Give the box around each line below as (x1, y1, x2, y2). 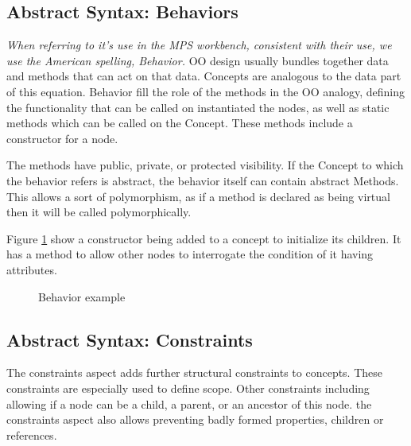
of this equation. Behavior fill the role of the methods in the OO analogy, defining (6, 83, 405, 99)
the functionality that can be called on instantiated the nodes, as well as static (6, 99, 390, 115)
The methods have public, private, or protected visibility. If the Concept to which (6, 157, 404, 173)
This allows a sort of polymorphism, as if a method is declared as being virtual (6, 188, 390, 204)
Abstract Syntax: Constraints (6, 327, 253, 351)
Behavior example (38, 288, 126, 304)
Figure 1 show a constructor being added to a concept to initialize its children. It (6, 230, 401, 246)
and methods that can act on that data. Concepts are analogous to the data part (6, 68, 401, 84)
